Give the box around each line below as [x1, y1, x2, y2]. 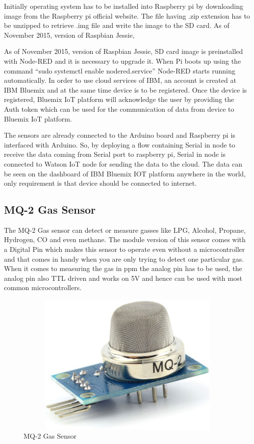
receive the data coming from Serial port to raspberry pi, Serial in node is [4, 149, 226, 159]
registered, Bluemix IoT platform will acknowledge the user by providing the [4, 94, 234, 104]
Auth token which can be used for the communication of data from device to [4, 103, 234, 114]
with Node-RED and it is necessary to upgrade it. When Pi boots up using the [4, 55, 241, 66]
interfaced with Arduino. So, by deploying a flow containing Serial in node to [4, 139, 235, 149]
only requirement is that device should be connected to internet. [4, 178, 197, 188]
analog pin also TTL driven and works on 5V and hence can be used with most [4, 272, 242, 283]
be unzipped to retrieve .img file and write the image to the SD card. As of [4, 20, 229, 30]
